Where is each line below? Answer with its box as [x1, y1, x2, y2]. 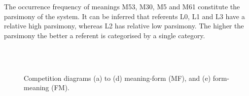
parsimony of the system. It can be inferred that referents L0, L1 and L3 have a [4, 11, 245, 21]
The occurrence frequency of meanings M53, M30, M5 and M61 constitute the [4, 1, 240, 11]
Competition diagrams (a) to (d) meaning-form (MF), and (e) [24, 72, 211, 83]
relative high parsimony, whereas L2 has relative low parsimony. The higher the [4, 21, 244, 31]
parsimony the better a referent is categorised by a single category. [4, 30, 205, 40]
